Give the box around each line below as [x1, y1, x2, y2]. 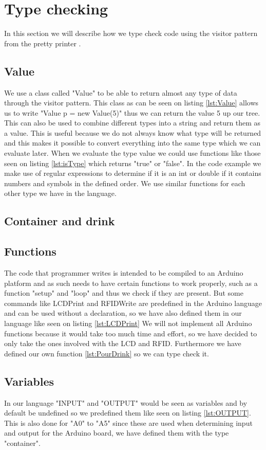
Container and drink [4, 213, 115, 229]
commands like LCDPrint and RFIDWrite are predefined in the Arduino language [4, 297, 262, 308]
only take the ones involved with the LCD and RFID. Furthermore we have [4, 338, 241, 349]
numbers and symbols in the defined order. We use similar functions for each [4, 177, 245, 188]
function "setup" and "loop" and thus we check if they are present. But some [4, 287, 244, 298]
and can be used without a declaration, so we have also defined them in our [4, 308, 242, 318]
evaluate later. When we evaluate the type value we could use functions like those [4, 148, 261, 158]
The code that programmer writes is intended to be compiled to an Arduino [4, 267, 243, 278]
